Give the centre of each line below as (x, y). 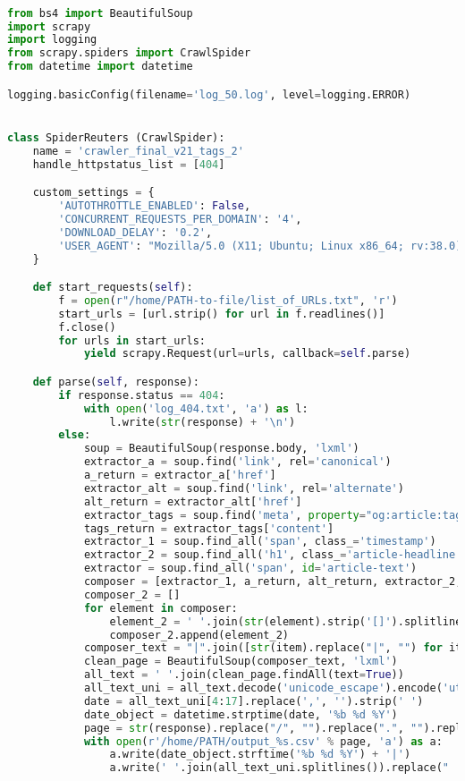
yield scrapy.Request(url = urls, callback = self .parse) (247, 354)
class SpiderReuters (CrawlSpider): (116, 137)
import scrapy (49, 26)
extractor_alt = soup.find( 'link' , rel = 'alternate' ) (244, 488)
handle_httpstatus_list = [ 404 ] (129, 164)
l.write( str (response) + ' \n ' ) (203, 422)
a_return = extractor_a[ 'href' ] (180, 475)
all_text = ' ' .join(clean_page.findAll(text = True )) (244, 675)
